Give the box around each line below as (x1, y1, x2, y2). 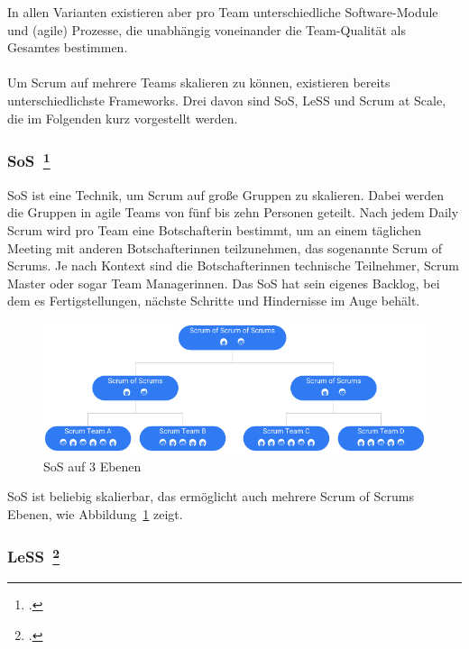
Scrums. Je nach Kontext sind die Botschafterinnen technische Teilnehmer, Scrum (7, 256, 459, 275)
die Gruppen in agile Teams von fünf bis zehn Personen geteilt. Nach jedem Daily (7, 203, 459, 222)
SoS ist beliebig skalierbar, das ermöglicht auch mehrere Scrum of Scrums (7, 487, 414, 506)
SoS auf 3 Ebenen (43, 456, 142, 475)
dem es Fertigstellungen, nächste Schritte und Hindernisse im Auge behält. (7, 291, 420, 310)
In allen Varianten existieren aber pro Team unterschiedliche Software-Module (7, 3, 438, 21)
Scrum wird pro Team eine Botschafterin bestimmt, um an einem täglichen (7, 221, 421, 240)
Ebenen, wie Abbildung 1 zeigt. (7, 504, 183, 523)
